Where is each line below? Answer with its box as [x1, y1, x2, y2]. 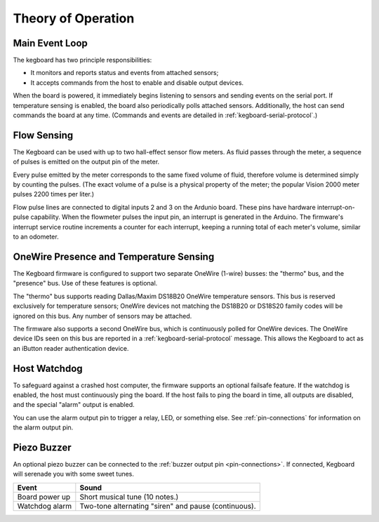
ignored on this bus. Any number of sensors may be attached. [13, 312, 192, 320]
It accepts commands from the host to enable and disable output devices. [30, 78, 244, 87]
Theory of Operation [13, 11, 135, 26]
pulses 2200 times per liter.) [13, 190, 95, 199]
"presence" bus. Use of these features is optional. [13, 279, 158, 288]
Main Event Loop [13, 37, 88, 49]
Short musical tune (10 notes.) [79, 492, 179, 502]
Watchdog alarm [17, 501, 72, 511]
